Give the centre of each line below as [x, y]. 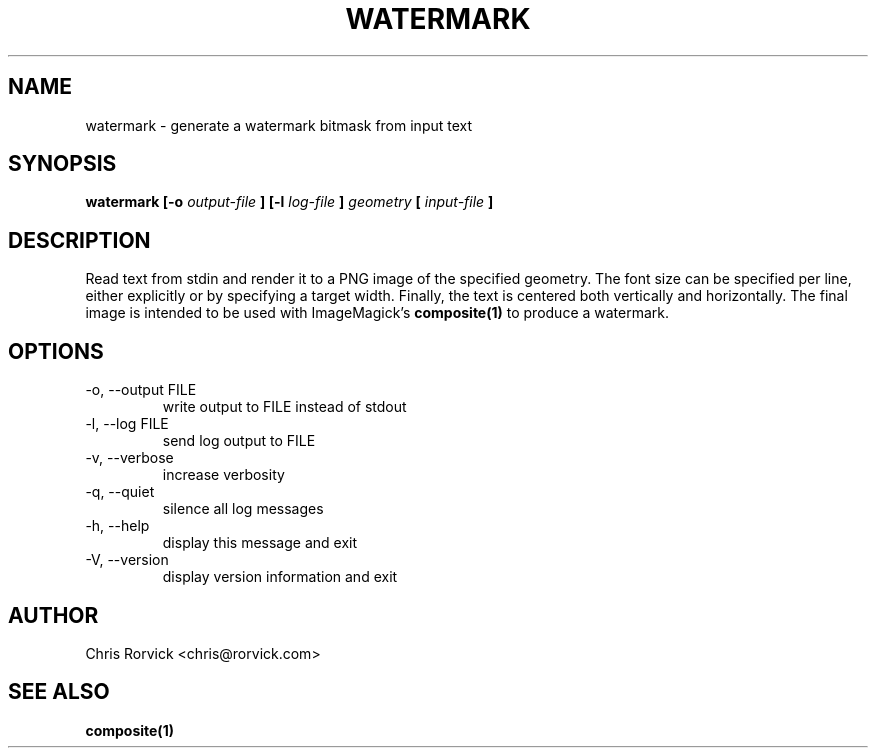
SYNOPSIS [62, 164]
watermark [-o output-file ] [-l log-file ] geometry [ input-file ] [289, 202]
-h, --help [117, 526]
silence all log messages [243, 509]
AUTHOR [53, 615]
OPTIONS [56, 351]
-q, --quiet [120, 492]
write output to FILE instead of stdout [284, 407]
